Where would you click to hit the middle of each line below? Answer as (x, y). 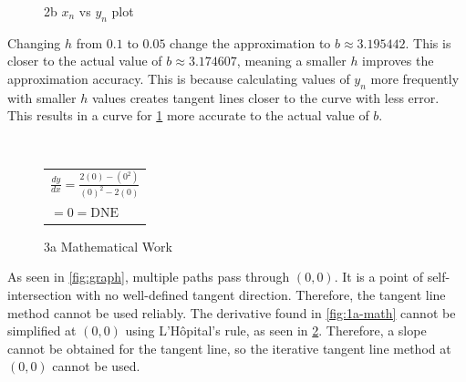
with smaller (42, 97)
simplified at (42, 330)
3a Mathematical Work (108, 246)
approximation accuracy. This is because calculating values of (179, 78)
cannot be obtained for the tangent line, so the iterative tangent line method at (229, 348)
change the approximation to (250, 42)
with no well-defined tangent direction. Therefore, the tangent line (261, 295)
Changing (34, 42)
